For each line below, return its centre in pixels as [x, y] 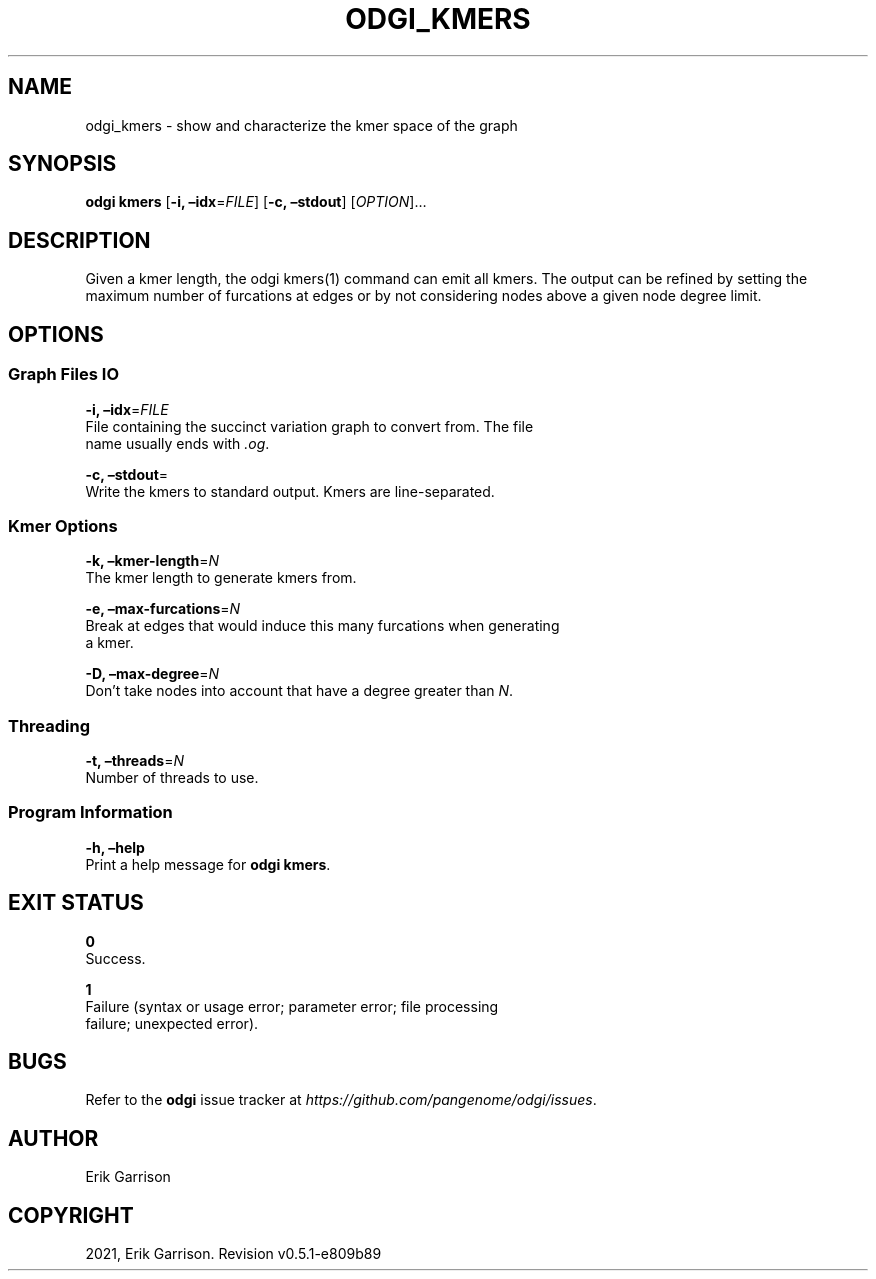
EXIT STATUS [76, 903]
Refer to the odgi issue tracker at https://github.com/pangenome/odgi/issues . [341, 1100]
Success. [115, 958]
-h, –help [115, 847]
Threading [49, 725]
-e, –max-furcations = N [163, 609]
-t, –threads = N [134, 760]
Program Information [90, 812]
